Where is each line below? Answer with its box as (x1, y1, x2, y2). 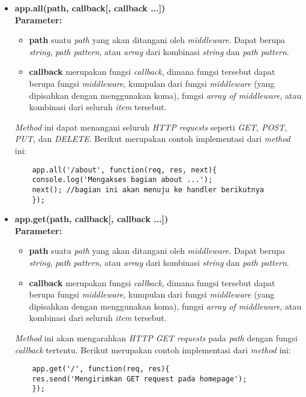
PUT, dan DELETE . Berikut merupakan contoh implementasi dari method (14, 132, 290, 145)
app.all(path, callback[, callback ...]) (14, 2, 166, 14)
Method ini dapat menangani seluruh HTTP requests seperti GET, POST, (14, 120, 287, 133)
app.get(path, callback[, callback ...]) (14, 213, 169, 225)
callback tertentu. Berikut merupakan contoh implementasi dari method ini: (14, 343, 291, 356)
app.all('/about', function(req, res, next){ (32, 165, 217, 174)
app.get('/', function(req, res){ (32, 365, 170, 374)
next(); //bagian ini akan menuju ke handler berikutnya (32, 185, 265, 194)
